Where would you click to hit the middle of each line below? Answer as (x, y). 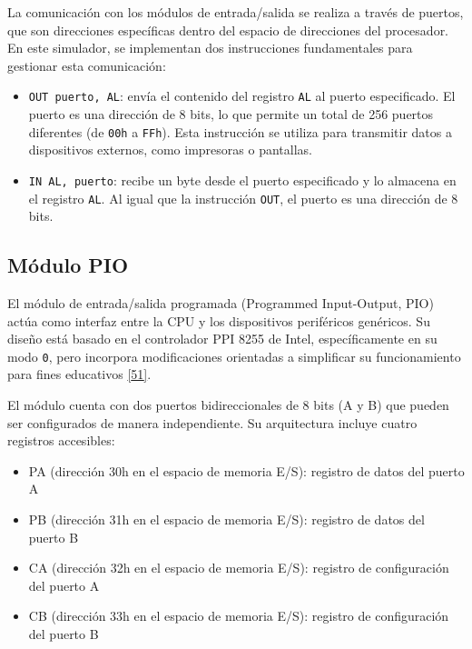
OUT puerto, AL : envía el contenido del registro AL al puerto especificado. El (242, 96)
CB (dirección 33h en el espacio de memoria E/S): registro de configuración (239, 616)
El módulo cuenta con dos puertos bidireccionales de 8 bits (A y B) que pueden (228, 405)
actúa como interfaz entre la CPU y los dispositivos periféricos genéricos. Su (219, 320)
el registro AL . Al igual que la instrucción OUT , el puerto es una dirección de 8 (243, 198)
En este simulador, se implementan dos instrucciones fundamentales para (210, 48)
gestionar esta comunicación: (87, 65)
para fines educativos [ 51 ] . (79, 374)
